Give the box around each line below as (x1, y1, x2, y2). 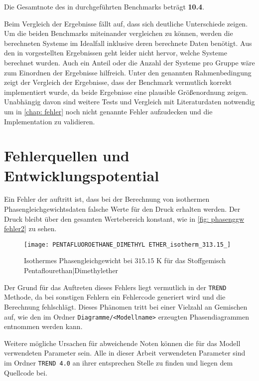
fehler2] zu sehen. (4, 223, 57, 234)
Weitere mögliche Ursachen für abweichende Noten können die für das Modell (4, 338, 241, 348)
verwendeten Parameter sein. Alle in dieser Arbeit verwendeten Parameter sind (4, 348, 246, 358)
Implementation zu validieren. (4, 116, 95, 126)
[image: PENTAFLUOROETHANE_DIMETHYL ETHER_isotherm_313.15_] (24, 241, 231, 248)
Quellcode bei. (4, 367, 48, 378)
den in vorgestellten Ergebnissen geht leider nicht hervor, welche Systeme (4, 47, 227, 58)
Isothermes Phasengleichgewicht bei (24, 255, 132, 266)
